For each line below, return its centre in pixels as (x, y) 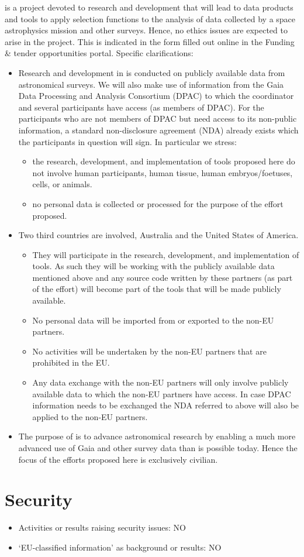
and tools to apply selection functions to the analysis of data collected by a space (150, 18)
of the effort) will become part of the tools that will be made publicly (157, 289)
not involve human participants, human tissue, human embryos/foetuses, (163, 172)
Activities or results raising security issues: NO (102, 527)
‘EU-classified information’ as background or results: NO (120, 547)
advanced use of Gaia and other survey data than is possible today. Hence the (158, 448)
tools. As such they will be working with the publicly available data (153, 266)
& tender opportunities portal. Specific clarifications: (99, 53)
